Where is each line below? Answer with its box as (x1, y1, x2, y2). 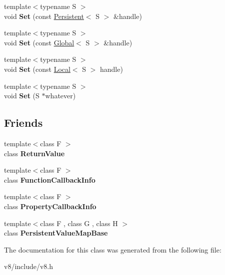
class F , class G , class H (40, 218, 118, 228)
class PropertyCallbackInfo (4, 201, 96, 211)
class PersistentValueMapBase (4, 228, 108, 238)
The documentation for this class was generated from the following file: (4, 244, 221, 255)
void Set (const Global (4, 37, 74, 47)
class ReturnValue (4, 148, 65, 158)
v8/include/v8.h (4, 261, 53, 272)
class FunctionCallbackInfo (4, 174, 95, 185)
